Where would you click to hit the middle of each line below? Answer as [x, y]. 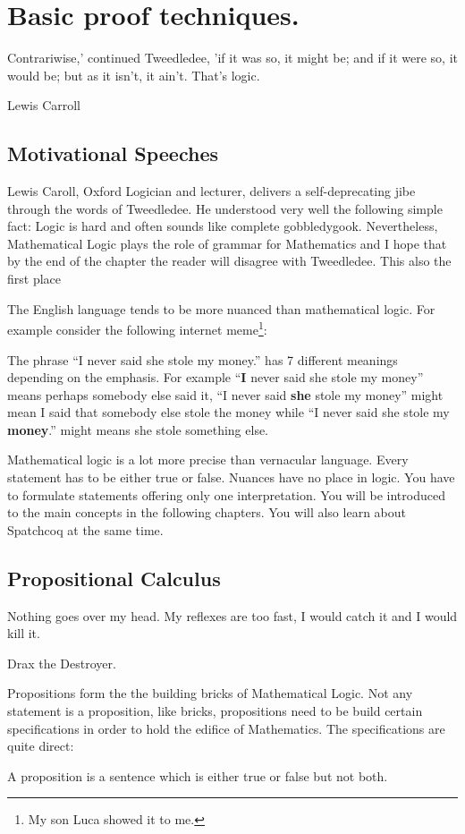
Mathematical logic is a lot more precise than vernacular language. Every [208, 460]
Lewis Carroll [44, 105]
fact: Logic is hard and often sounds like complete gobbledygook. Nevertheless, [223, 226]
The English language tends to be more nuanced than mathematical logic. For [221, 308]
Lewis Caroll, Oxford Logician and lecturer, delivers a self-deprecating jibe [211, 191]
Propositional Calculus [114, 578]
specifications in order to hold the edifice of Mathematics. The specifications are [226, 728]
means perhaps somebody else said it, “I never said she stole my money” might [225, 394]
